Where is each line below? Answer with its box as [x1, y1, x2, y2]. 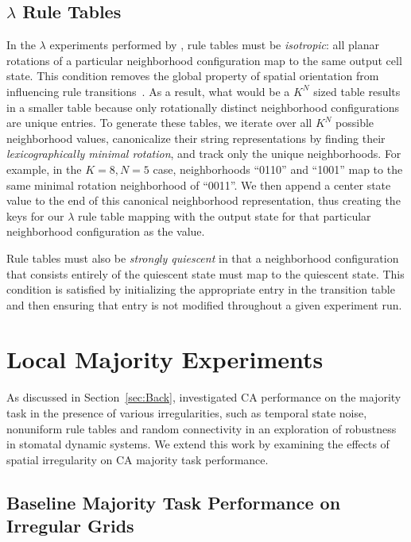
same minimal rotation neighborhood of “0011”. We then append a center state [6, 176, 391, 193]
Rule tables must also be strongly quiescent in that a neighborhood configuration [6, 249, 399, 266]
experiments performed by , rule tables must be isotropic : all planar [49, 37, 380, 53]
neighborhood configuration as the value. [6, 223, 205, 240]
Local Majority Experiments [6, 343, 324, 375]
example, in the [6, 160, 82, 177]
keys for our [6, 207, 64, 224]
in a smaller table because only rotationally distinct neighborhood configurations [6, 98, 400, 115]
